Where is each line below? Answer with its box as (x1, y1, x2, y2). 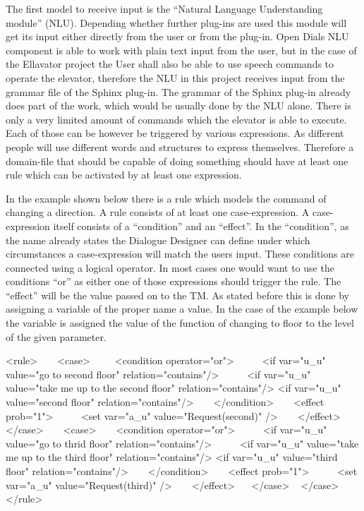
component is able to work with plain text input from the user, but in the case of (6, 42, 357, 57)
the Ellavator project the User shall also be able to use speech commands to (6, 56, 334, 71)
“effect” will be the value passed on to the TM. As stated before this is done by (6, 287, 349, 302)
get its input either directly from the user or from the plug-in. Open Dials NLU (6, 29, 349, 44)
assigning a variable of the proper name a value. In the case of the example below (6, 301, 358, 316)
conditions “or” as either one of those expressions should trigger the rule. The (6, 274, 341, 289)
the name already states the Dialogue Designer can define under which (6, 232, 310, 247)
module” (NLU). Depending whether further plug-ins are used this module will (6, 15, 347, 30)
